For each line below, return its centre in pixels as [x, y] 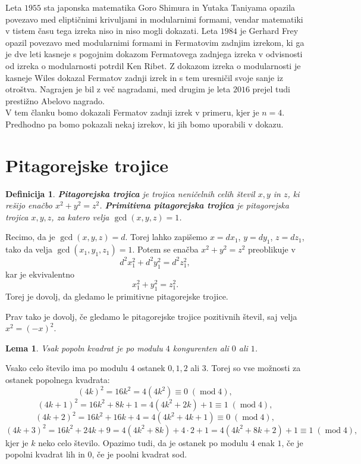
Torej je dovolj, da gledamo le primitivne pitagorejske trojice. [117, 296]
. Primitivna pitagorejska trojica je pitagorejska [194, 205]
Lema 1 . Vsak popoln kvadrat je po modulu [84, 348]
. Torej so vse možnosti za [253, 368]
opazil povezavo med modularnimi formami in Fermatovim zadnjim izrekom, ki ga [155, 42]
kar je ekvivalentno [40, 274]
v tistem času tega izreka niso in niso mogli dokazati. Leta [112, 31]
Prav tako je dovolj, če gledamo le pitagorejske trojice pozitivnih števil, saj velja [151, 316]
